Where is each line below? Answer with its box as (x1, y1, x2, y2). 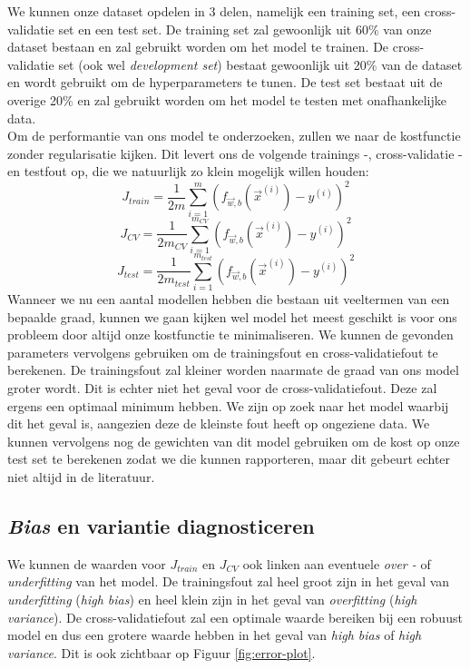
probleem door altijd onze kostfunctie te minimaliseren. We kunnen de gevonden (7, 325, 454, 344)
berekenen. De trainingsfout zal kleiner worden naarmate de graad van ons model (7, 360, 459, 379)
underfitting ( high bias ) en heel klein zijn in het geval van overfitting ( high (7, 589, 417, 608)
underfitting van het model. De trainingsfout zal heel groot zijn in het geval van (7, 572, 450, 591)
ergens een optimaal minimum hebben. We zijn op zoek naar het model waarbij (7, 396, 449, 415)
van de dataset (381, 54, 463, 74)
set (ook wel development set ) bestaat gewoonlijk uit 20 (58, 54, 367, 74)
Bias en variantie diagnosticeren (7, 511, 315, 539)
